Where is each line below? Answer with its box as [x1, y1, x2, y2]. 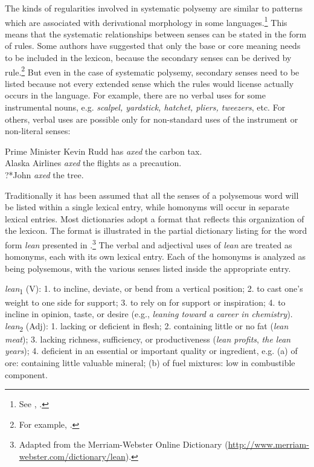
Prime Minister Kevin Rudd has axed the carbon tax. [5, 144, 202, 157]
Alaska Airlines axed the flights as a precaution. [5, 156, 182, 169]
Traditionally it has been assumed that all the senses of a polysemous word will [5, 188, 299, 201]
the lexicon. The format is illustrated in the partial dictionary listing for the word [5, 224, 307, 237]
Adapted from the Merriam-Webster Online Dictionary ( [19, 438, 228, 451]
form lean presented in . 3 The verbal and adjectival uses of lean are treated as [5, 237, 292, 251]
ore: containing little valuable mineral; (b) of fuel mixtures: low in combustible [5, 356, 295, 369]
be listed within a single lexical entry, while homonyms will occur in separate [5, 201, 289, 213]
